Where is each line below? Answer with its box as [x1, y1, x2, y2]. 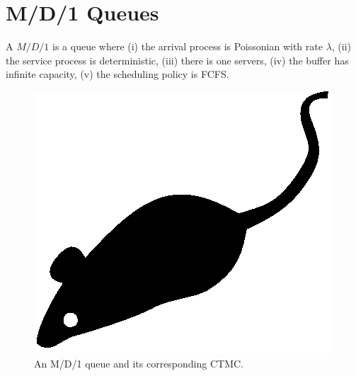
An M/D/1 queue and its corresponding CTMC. [34, 355, 244, 370]
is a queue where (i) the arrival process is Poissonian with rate [52, 39, 323, 54]
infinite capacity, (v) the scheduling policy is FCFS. [6, 67, 229, 81]
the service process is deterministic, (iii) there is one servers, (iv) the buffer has [6, 52, 349, 67]
